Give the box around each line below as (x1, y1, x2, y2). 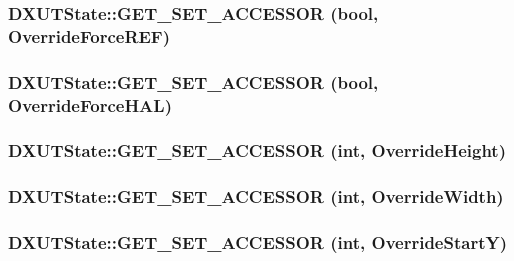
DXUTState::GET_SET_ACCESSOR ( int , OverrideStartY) (8, 230, 507, 255)
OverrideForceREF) (8, 23, 171, 48)
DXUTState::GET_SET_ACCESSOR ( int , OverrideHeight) (8, 138, 506, 163)
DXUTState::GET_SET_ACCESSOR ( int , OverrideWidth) (8, 184, 504, 209)
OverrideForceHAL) (8, 92, 172, 117)
